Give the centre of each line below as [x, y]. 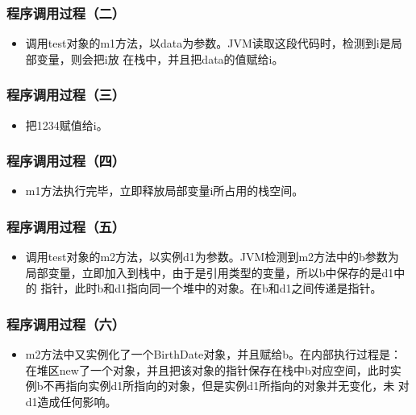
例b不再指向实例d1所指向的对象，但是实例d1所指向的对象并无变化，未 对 [217, 386]
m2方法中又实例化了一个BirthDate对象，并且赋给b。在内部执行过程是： [214, 354]
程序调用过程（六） [66, 324]
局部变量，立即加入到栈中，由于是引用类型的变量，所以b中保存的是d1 [210, 272]
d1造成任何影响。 [71, 402]
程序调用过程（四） [66, 161]
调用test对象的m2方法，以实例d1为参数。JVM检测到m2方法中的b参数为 [212, 257]
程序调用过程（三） [66, 95]
